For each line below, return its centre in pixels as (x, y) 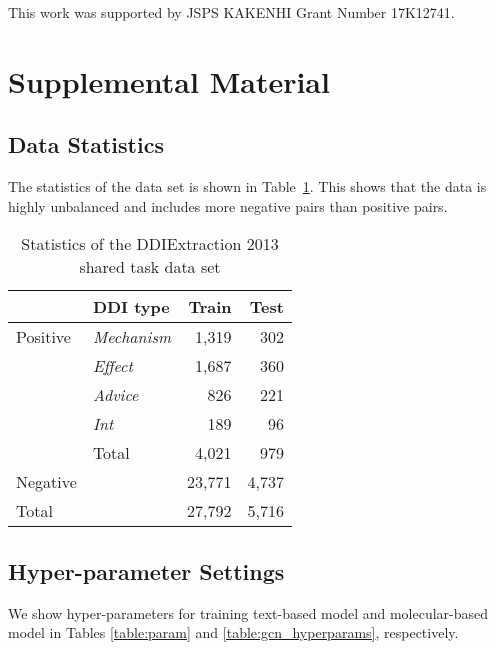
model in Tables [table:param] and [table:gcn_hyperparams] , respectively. (233, 632)
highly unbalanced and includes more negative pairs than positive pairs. (228, 205)
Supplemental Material (169, 80)
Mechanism (132, 337)
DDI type (131, 307)
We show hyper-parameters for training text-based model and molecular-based (248, 612)
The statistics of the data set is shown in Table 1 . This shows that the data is (247, 186)
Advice (115, 395)
